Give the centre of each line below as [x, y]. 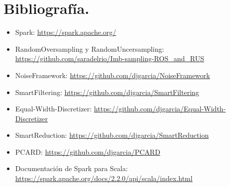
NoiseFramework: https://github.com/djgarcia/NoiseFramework [113, 75]
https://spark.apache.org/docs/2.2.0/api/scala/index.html [104, 178]
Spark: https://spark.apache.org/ [66, 32]
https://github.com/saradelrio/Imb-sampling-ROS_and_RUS [110, 58]
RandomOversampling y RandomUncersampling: [90, 48]
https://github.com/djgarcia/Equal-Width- [160, 109]
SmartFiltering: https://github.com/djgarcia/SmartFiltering [107, 92]
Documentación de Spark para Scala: [71, 168]
